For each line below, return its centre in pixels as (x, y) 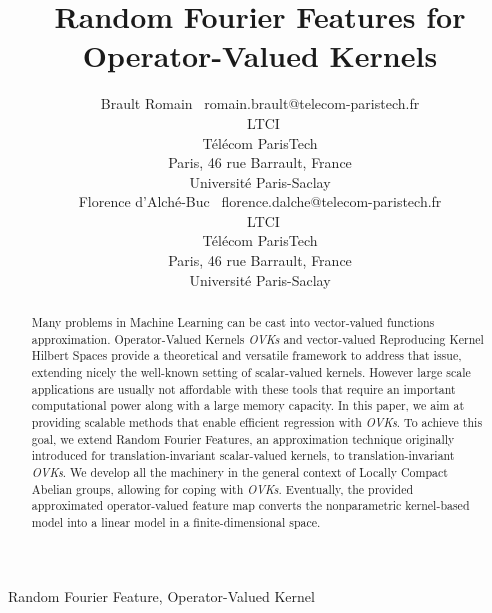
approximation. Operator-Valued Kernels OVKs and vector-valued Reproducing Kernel (257, 338)
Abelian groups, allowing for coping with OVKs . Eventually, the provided (222, 488)
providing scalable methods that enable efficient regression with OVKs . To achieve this (257, 421)
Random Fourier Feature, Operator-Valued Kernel (161, 595)
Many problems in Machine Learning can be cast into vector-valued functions (233, 322)
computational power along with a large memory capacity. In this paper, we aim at (248, 405)
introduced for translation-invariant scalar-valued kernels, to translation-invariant (243, 455)
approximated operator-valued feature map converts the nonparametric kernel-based (250, 505)
